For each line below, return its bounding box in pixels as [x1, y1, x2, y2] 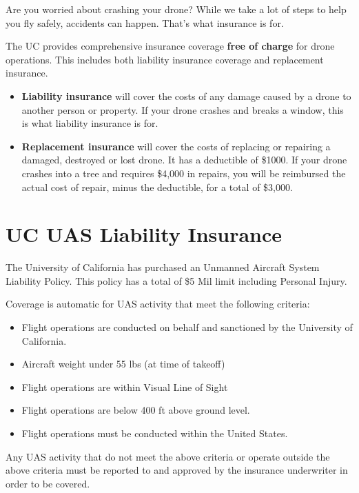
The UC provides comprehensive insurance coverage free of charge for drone [6, 39, 335, 53]
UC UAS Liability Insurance [6, 220, 283, 248]
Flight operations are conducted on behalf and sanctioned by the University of [21, 320, 353, 334]
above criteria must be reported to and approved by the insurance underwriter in [6, 463, 348, 477]
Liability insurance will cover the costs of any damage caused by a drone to [21, 88, 351, 103]
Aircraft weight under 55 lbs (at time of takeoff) [21, 356, 225, 371]
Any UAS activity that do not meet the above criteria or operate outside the [6, 449, 330, 463]
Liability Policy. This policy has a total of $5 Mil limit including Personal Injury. [6, 273, 347, 288]
